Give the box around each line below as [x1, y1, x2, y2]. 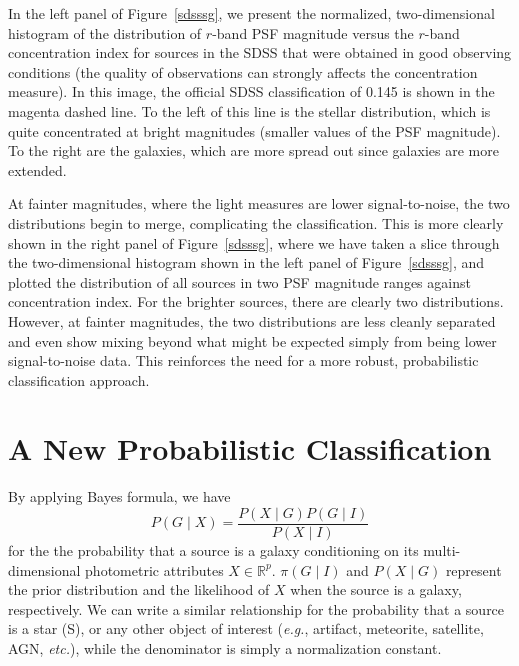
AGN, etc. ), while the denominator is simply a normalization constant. [8, 638, 442, 659]
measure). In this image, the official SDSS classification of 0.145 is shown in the [8, 81, 495, 102]
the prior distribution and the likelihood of [8, 579, 270, 600]
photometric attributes [85, 559, 224, 580]
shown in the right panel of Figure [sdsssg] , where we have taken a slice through [8, 232, 500, 253]
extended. [8, 159, 67, 180]
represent [445, 559, 502, 580]
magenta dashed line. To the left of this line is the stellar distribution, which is [8, 100, 491, 121]
